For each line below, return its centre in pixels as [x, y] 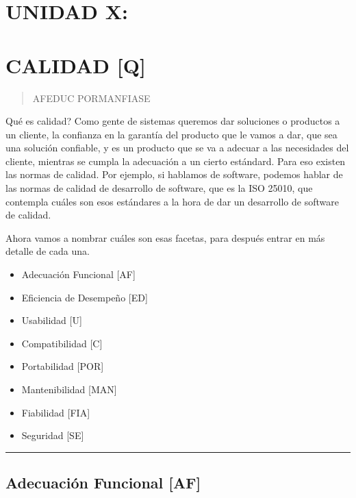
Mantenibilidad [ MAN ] [69, 389]
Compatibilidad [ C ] [62, 343]
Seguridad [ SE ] [53, 435]
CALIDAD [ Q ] [76, 65]
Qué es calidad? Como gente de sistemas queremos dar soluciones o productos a [173, 121]
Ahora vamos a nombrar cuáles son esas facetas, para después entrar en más [165, 237]
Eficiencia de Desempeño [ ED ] [85, 297]
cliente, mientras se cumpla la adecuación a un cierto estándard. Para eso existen [176, 161]
